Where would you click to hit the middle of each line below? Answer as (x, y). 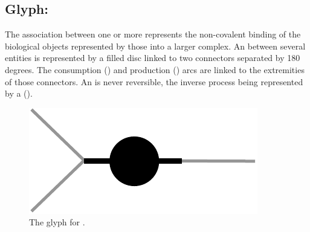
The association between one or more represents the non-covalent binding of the (153, 34)
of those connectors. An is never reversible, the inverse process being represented (154, 81)
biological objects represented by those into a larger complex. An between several (155, 46)
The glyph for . (57, 222)
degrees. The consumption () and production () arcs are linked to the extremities (155, 69)
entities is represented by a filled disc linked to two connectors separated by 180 (153, 58)
